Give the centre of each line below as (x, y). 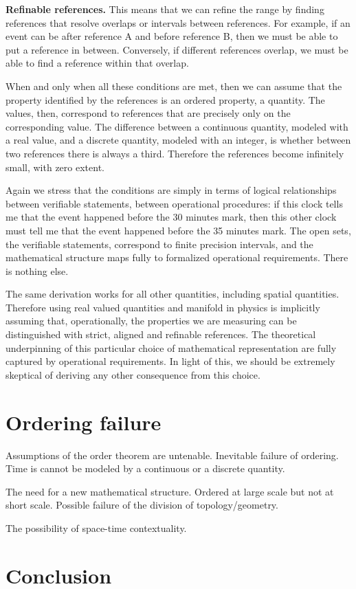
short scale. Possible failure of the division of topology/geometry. (142, 505)
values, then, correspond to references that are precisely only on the (148, 113)
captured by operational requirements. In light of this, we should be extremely (170, 361)
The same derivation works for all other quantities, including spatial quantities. (173, 294)
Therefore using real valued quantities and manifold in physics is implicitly (163, 307)
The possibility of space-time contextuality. (96, 527)
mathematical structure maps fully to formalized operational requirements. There (177, 257)
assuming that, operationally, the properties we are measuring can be (151, 321)
